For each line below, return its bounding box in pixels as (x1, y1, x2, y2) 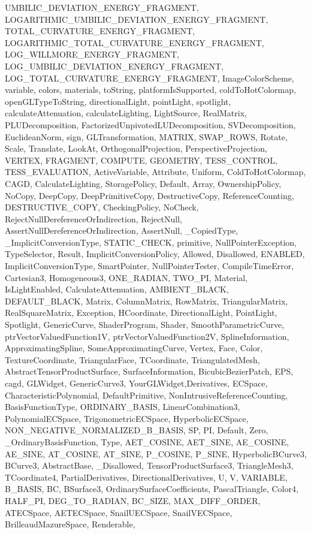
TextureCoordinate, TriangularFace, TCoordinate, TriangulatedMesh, (5, 353, 260, 366)
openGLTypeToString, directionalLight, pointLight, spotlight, (5, 95, 231, 107)
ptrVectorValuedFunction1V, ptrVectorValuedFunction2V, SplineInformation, (5, 330, 289, 342)
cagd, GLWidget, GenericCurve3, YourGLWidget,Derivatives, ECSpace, (5, 377, 268, 389)
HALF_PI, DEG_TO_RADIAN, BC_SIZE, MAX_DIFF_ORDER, (5, 494, 261, 506)
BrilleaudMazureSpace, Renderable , (5, 518, 135, 530)
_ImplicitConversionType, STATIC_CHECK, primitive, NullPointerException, (5, 236, 297, 248)
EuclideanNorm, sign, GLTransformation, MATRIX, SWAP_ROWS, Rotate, (5, 130, 288, 143)
